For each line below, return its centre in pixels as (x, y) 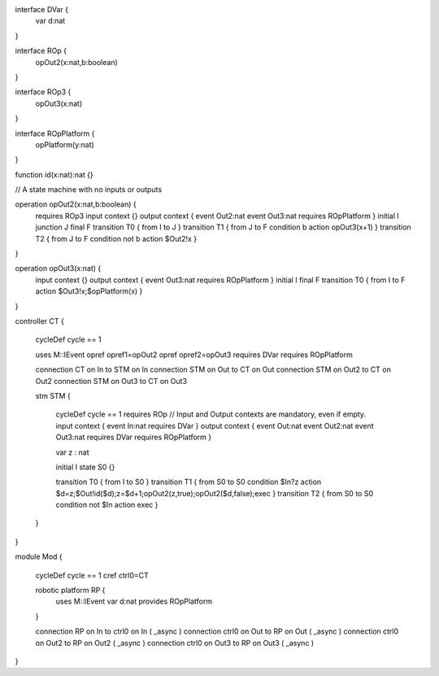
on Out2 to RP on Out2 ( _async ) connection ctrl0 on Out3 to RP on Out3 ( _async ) (175, 643)
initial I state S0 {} (85, 467)
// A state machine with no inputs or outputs (89, 190)
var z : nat (72, 452)
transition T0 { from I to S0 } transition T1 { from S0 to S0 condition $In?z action (189, 482)
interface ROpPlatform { (55, 133)
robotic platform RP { (70, 591)
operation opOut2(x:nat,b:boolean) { (76, 204)
